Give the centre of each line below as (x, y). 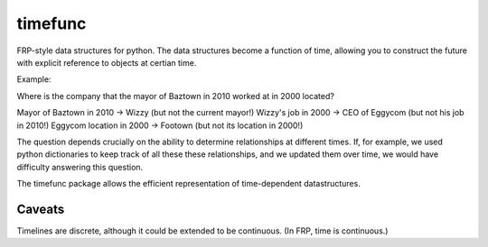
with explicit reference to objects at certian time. (107, 62)
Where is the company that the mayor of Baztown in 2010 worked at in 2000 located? (175, 96)
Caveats (41, 209)
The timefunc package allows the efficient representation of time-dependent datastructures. (188, 184)
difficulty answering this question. (80, 167)
